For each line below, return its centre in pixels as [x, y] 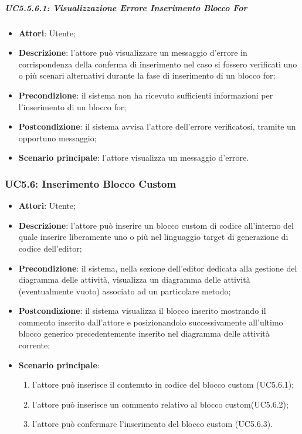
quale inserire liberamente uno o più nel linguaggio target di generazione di [153, 237]
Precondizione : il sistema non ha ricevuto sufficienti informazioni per [146, 95]
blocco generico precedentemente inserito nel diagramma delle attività [144, 333]
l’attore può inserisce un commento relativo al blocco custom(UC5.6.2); [160, 404]
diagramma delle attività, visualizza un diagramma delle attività [134, 279]
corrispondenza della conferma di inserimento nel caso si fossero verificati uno [158, 64]
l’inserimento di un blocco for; [72, 106]
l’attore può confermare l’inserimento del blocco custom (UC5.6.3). [153, 424]
